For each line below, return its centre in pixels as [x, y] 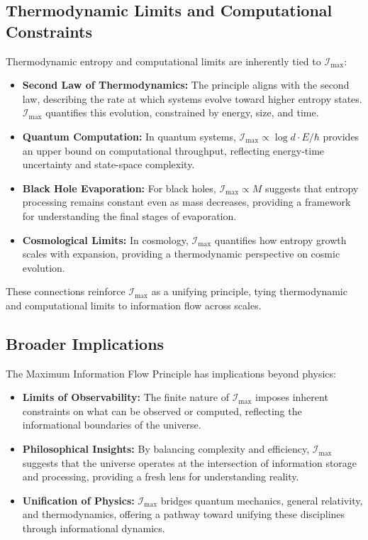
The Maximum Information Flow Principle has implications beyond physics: [171, 373]
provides [341, 136]
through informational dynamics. [94, 528]
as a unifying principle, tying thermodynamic [249, 291]
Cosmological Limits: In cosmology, [105, 239]
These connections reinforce [66, 291]
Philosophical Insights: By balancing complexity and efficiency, [166, 449]
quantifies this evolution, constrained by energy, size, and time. [182, 112]
